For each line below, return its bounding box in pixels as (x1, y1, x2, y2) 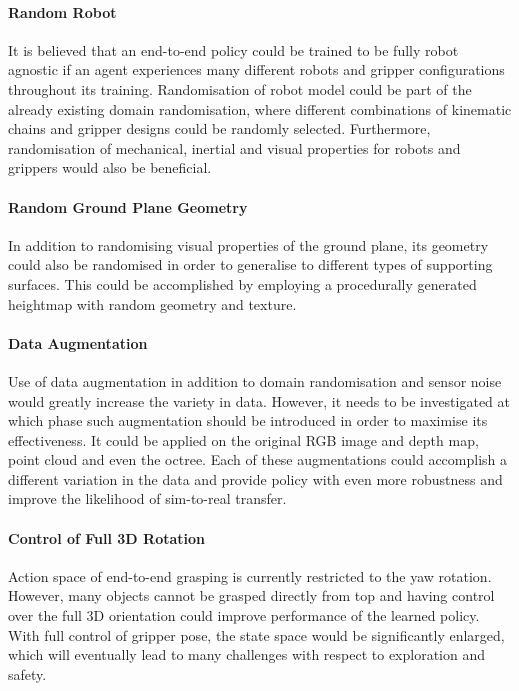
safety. (8, 663, 47, 684)
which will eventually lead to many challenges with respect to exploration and (8, 644, 486, 665)
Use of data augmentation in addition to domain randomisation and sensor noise (8, 370, 502, 391)
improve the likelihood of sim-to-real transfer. (8, 488, 287, 509)
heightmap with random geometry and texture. (8, 293, 297, 314)
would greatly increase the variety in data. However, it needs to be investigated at (8, 390, 511, 411)
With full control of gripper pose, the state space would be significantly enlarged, (8, 624, 505, 645)
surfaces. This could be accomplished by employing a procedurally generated (8, 273, 477, 294)
